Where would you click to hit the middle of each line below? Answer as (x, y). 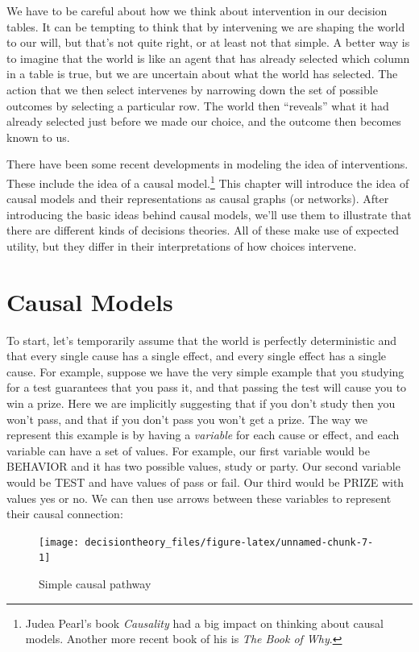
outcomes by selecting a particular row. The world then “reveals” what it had (198, 105)
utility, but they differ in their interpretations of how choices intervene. (182, 245)
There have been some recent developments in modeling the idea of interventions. (207, 164)
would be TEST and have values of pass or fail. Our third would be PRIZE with (205, 482)
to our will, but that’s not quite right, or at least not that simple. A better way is (208, 42)
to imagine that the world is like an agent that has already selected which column (208, 58)
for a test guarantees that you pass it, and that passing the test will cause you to (207, 387)
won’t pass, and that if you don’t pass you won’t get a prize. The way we (187, 419)
